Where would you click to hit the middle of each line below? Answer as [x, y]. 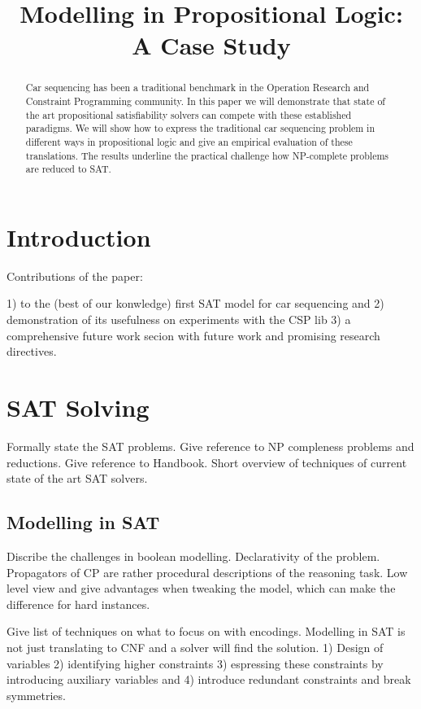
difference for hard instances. [78, 604]
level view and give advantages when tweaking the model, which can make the [201, 588]
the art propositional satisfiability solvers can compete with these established [189, 114]
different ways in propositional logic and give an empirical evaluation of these [189, 141]
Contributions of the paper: [75, 276]
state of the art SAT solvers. [77, 478]
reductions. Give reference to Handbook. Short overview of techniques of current [207, 462]
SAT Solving [78, 407]
